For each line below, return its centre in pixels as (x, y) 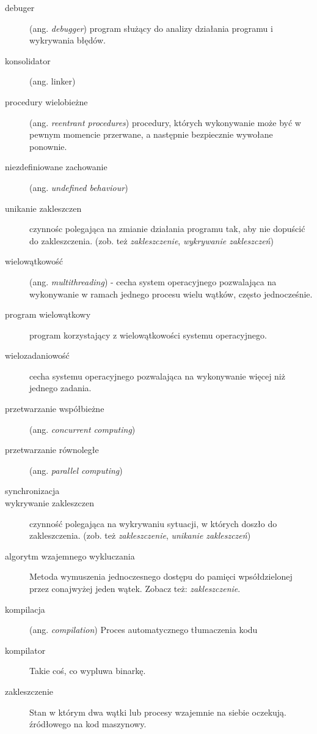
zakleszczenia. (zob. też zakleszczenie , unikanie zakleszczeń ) (140, 535)
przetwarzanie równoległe (52, 450)
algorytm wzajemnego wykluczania (70, 556)
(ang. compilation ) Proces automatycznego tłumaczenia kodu (144, 630)
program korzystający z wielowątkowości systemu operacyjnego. (148, 335)
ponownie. (48, 146)
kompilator (25, 650)
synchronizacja (32, 491)
